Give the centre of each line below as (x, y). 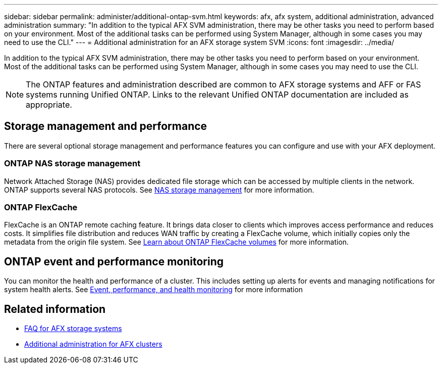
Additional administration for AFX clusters (93, 344)
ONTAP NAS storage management (72, 164)
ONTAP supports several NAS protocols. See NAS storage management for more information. (159, 190)
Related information (55, 309)
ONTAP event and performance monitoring (114, 261)
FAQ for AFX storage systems (73, 329)
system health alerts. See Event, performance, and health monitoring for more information (154, 290)
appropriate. (49, 105)
